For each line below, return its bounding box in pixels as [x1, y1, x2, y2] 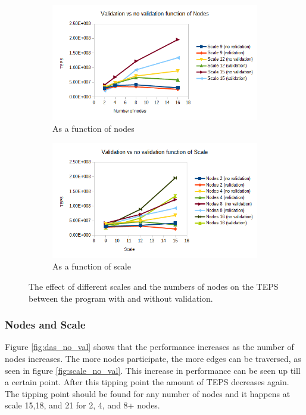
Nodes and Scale [5, 317, 86, 332]
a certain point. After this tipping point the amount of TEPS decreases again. [5, 376, 289, 388]
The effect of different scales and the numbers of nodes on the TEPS [29, 280, 279, 292]
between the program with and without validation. [29, 292, 213, 304]
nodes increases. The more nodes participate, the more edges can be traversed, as [5, 352, 301, 364]
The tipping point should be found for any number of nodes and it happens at [5, 387, 291, 399]
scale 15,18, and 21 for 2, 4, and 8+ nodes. [5, 399, 160, 411]
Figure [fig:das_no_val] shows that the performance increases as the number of [5, 340, 294, 353]
